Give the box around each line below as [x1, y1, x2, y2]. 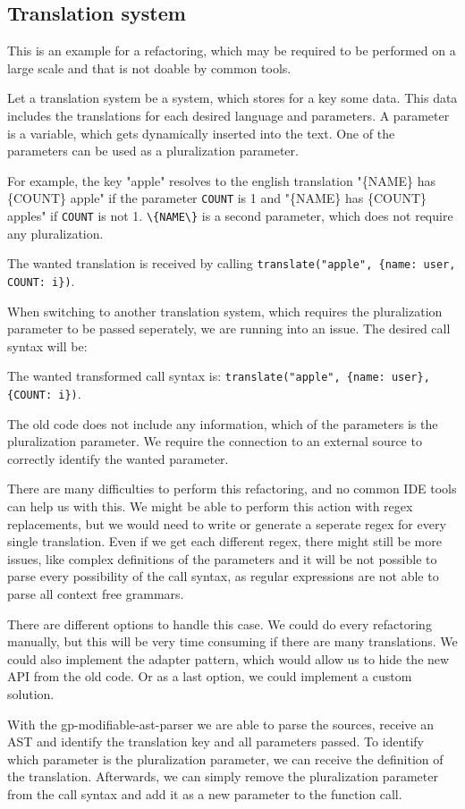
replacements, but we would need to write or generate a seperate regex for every [7, 514, 446, 533]
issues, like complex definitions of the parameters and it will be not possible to [7, 549, 437, 568]
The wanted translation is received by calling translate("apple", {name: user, [7, 254, 456, 273]
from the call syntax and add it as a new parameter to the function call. [7, 784, 402, 803]
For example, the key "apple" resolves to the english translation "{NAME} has [7, 171, 435, 190]
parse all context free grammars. [7, 585, 184, 603]
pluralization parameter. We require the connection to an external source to [7, 432, 422, 451]
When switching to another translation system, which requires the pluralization [7, 301, 443, 320]
